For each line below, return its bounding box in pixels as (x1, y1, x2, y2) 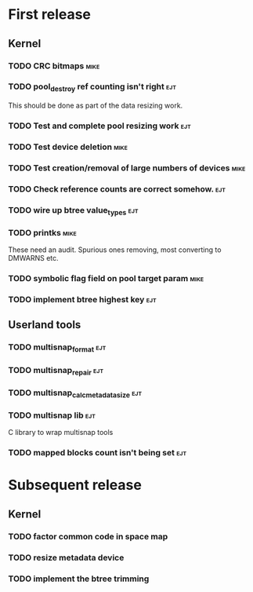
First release (8, 5, 92, 24)
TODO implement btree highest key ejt (8, 294, 157, 305)
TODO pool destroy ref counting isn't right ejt (8, 81, 177, 93)
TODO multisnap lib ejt (8, 410, 96, 421)
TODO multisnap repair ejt (8, 364, 104, 377)
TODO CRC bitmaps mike (8, 60, 100, 71)
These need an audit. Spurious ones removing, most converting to (8, 245, 222, 254)
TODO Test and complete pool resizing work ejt (8, 120, 192, 131)
